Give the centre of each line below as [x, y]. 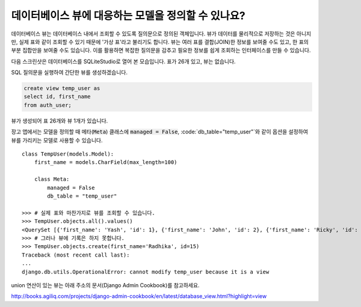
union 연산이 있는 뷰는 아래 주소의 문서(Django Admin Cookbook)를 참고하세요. [105, 285]
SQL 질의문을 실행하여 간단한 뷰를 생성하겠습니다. [69, 73]
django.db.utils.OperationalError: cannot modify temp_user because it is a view [146, 272]
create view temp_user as [62, 88]
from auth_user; [48, 105]
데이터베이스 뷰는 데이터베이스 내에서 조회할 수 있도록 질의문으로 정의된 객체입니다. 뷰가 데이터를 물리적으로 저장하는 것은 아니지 [161, 34]
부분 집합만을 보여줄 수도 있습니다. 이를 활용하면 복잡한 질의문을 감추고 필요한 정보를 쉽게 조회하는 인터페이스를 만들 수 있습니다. [161, 50]
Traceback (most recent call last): [76, 255]
